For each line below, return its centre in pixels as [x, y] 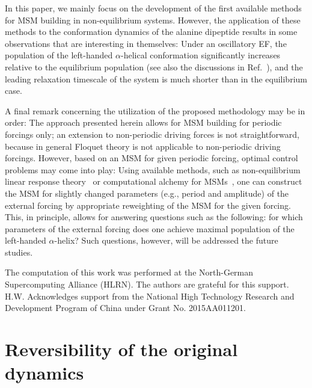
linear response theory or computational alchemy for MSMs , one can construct [154, 181]
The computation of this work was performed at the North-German [129, 272]
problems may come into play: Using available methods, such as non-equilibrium [153, 169]
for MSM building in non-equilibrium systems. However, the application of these [153, 20]
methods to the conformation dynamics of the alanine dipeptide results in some [151, 32]
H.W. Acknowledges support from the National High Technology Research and [150, 296]
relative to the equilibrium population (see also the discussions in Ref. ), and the [154, 66]
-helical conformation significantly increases [200, 55]
